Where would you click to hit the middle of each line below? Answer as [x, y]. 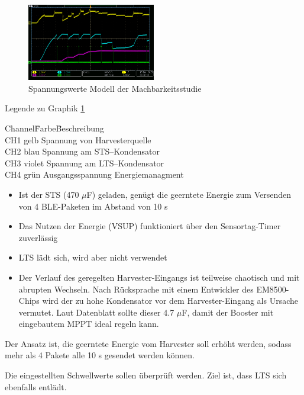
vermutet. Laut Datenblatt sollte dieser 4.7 [96, 312]
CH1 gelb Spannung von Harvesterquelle [78, 139]
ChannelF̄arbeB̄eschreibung [54, 128]
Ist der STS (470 [49, 194]
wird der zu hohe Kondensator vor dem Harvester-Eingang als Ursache [170, 301]
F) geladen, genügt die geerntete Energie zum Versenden [189, 194]
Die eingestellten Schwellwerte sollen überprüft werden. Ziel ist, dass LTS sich [146, 375]
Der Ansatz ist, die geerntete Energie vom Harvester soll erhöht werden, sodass [148, 343]
